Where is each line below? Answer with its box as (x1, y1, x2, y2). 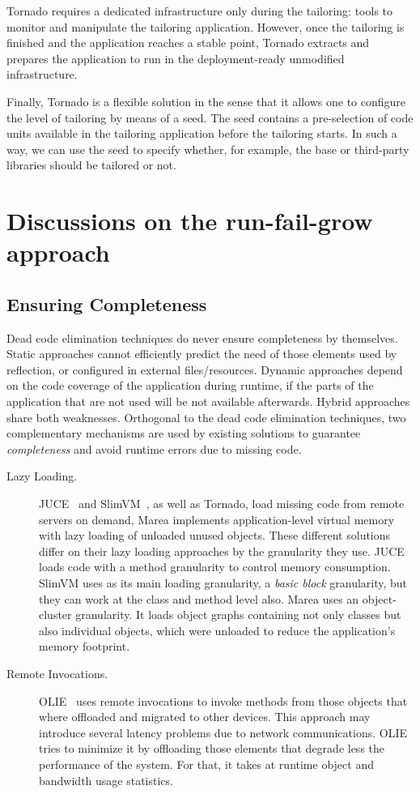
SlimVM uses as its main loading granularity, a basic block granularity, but (39, 574, 408, 591)
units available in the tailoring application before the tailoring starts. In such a (6, 125, 397, 142)
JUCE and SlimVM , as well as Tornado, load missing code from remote (39, 495, 405, 512)
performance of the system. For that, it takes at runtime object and (39, 755, 374, 772)
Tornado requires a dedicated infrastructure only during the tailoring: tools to (6, 2, 393, 19)
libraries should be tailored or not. (6, 156, 176, 173)
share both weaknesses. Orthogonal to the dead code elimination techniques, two (6, 408, 406, 425)
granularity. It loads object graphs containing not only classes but (75, 606, 401, 623)
